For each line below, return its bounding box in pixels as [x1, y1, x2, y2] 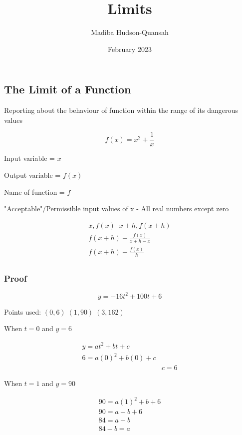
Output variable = [4, 169, 61, 180]
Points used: [4, 306, 41, 317]
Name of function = [4, 186, 65, 197]
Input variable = [4, 153, 55, 163]
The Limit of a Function [4, 81, 131, 97]
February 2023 [108, 43, 152, 54]
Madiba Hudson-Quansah [91, 27, 169, 37]
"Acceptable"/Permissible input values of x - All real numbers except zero [4, 203, 229, 214]
